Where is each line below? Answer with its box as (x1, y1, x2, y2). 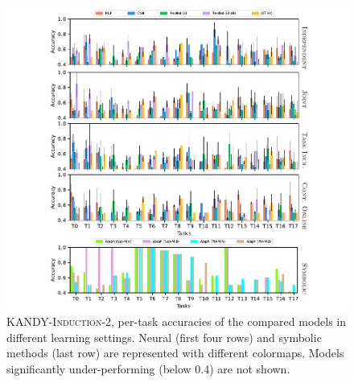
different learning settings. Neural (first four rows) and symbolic (6, 328, 322, 345)
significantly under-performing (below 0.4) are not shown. (6, 360, 290, 377)
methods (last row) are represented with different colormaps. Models (6, 344, 344, 361)
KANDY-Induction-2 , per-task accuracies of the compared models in (6, 312, 347, 329)
